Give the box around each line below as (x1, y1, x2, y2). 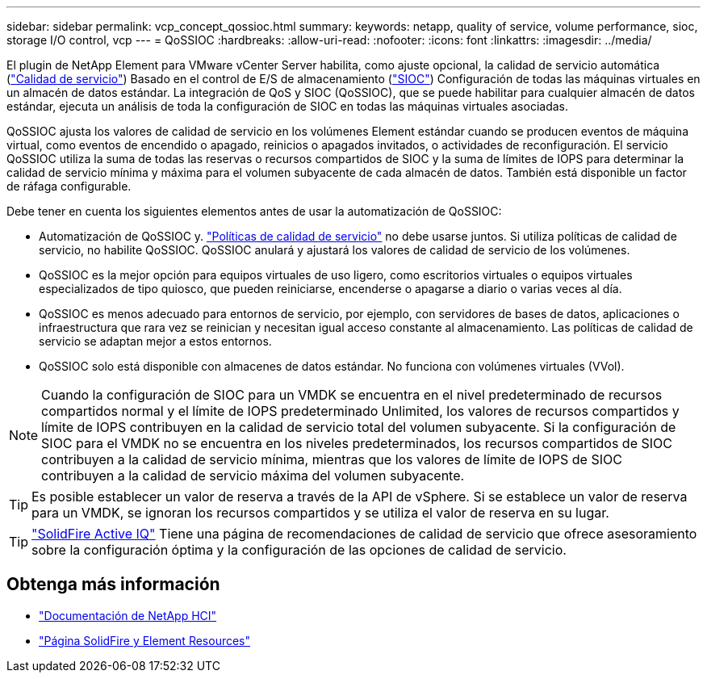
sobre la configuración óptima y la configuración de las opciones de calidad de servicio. (31, 542, 567, 558)
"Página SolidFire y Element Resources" (39, 633, 251, 648)
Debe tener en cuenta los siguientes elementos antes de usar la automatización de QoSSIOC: (6, 204, 502, 218)
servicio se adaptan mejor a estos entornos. (39, 334, 272, 348)
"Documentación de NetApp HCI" (39, 608, 217, 622)
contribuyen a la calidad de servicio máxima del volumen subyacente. (41, 467, 465, 484)
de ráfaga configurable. (6, 179, 132, 193)
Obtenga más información (6, 574, 220, 595)
